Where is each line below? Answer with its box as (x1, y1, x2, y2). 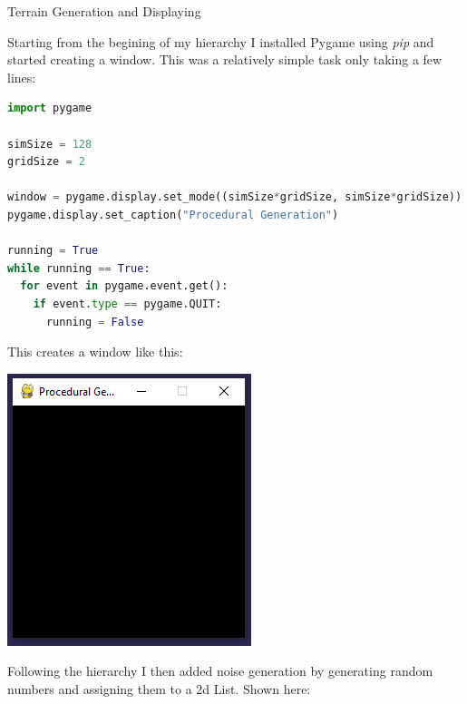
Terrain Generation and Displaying (7, 2, 201, 20)
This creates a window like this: (7, 342, 183, 361)
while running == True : (7, 261, 151, 275)
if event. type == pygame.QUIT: (33, 297, 222, 310)
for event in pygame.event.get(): (20, 279, 229, 293)
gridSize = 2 (7, 155, 85, 169)
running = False (45, 315, 144, 328)
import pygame (7, 102, 92, 115)
